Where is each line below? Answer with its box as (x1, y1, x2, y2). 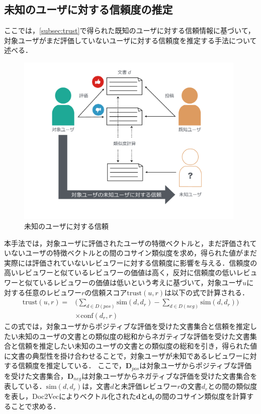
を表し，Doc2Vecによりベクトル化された (4, 390, 136, 401)
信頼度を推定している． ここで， (18, 360, 126, 371)
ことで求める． (11, 400, 60, 411)
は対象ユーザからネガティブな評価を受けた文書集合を (81, 370, 257, 381)
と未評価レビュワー (114, 381, 178, 391)
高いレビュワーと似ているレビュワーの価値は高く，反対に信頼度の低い (4, 267, 236, 278)
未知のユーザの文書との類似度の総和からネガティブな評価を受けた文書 (18, 330, 250, 341)
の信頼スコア (84, 287, 127, 297)
